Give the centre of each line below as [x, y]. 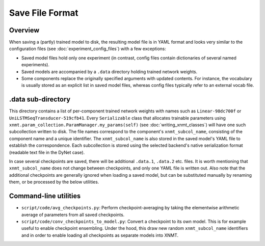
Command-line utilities [45, 196]
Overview [24, 30]
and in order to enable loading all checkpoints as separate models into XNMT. [100, 235]
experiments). [35, 65]
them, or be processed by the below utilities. [54, 182]
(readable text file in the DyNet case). [47, 152]
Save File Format [44, 13]
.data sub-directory [40, 99]
